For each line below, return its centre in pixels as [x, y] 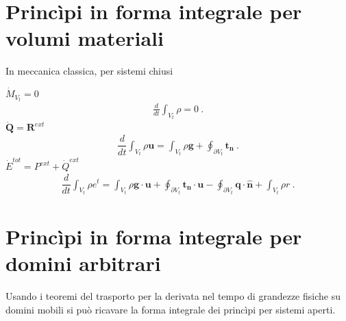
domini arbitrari [83, 263]
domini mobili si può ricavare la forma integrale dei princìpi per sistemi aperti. [171, 309]
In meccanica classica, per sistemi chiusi [89, 71]
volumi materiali [85, 38]
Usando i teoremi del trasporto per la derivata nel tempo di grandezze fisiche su [173, 296]
